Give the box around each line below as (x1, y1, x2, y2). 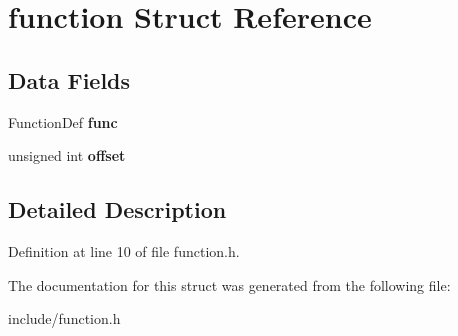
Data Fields (8, 64, 131, 95)
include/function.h (8, 308, 121, 329)
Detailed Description (8, 194, 227, 225)
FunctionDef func (8, 111, 118, 132)
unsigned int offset (8, 145, 126, 166)
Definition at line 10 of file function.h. (8, 240, 240, 261)
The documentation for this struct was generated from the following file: (8, 274, 451, 295)
